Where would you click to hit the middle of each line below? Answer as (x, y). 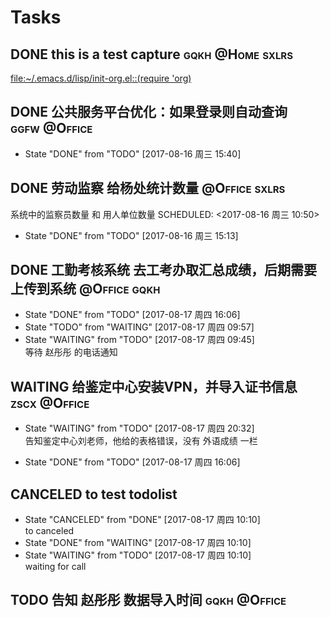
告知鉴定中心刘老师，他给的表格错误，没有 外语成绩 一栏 (141, 441)
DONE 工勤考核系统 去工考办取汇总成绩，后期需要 (164, 270)
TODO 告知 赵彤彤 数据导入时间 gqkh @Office (148, 600)
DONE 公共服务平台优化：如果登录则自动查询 (149, 112)
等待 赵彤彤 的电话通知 (71, 352)
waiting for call (55, 567)
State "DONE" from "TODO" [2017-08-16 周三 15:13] (131, 235)
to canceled (49, 531)
